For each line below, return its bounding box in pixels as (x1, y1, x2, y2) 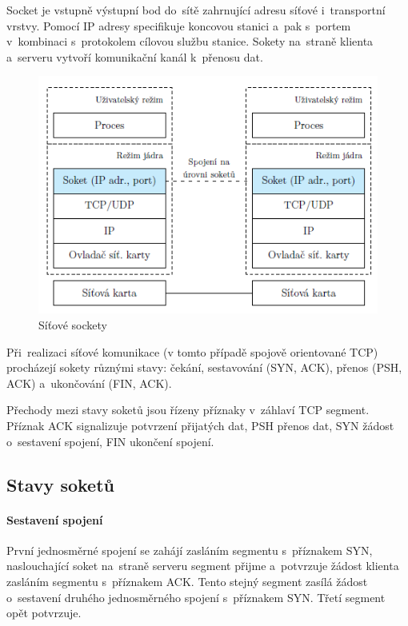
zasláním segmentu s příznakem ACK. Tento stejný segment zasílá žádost (6, 572, 368, 589)
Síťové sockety (38, 317, 108, 333)
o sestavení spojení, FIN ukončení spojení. (6, 433, 214, 449)
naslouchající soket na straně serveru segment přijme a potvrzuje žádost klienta (6, 557, 399, 574)
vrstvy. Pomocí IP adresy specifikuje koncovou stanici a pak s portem (6, 17, 351, 34)
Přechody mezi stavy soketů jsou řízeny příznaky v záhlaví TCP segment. (6, 401, 370, 418)
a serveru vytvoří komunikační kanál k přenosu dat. (6, 48, 263, 65)
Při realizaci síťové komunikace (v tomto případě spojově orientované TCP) (6, 343, 378, 360)
